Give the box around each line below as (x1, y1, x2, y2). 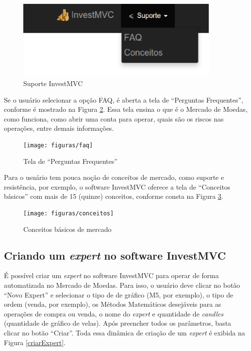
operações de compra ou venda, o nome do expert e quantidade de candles (4, 308, 223, 318)
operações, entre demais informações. (4, 123, 114, 133)
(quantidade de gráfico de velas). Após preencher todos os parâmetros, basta (4, 318, 232, 328)
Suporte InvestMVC (23, 78, 83, 88)
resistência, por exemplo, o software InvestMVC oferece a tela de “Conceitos (4, 181, 231, 192)
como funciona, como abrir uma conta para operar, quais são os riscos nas (4, 113, 224, 123)
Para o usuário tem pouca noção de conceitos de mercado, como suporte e (4, 172, 224, 182)
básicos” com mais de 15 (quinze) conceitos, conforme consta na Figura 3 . (4, 191, 223, 201)
